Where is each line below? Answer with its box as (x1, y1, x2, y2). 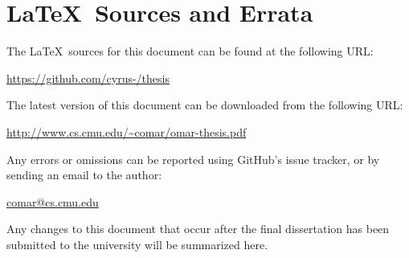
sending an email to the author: (6, 166, 162, 183)
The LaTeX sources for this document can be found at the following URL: (6, 43, 374, 59)
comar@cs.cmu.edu (6, 193, 99, 210)
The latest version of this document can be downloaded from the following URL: (6, 96, 403, 113)
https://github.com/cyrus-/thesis (6, 69, 170, 86)
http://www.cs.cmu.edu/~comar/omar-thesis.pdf (6, 123, 247, 140)
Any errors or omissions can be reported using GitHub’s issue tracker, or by (6, 150, 380, 167)
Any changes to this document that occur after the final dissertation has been (6, 220, 390, 237)
